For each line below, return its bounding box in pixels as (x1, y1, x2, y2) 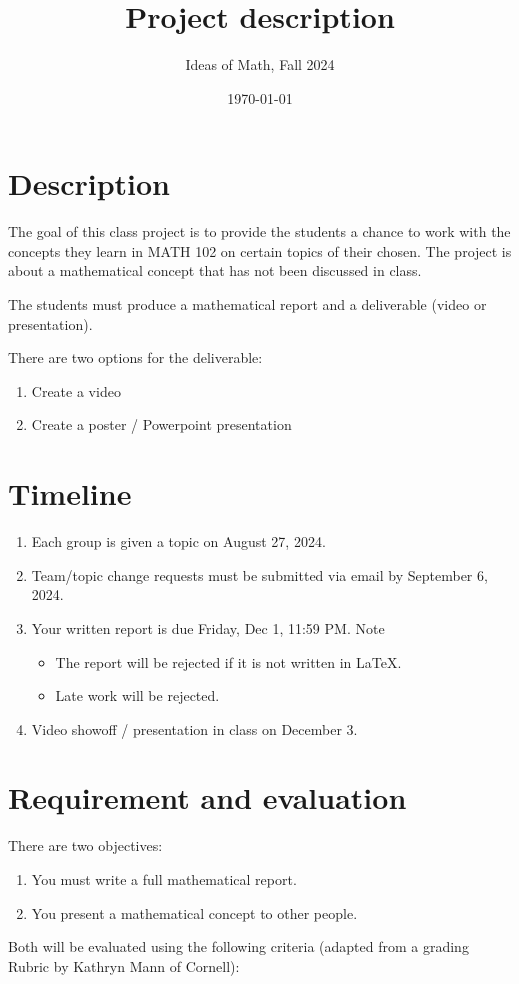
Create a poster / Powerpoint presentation (31, 414, 292, 435)
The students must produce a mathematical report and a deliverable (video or (8, 294, 487, 315)
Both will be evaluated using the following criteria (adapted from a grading (8, 936, 469, 957)
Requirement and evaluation (8, 777, 407, 818)
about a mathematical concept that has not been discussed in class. (8, 260, 422, 281)
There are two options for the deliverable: (8, 347, 263, 368)
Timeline (8, 473, 132, 514)
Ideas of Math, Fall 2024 (185, 54, 335, 75)
